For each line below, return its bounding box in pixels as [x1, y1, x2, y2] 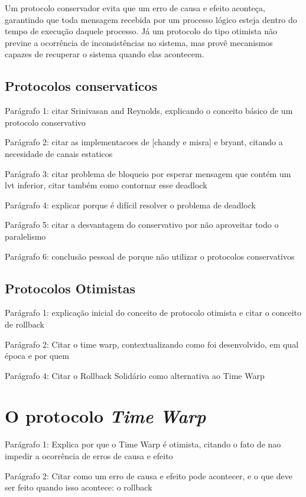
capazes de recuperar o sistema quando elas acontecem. [5, 48, 204, 60]
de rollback [5, 318, 44, 330]
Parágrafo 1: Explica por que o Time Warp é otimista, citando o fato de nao [5, 438, 281, 450]
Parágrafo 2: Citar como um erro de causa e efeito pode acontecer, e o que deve [5, 469, 292, 482]
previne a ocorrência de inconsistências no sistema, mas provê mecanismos [5, 36, 273, 48]
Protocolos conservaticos [5, 77, 158, 95]
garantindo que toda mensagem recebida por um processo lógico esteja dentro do [5, 13, 297, 25]
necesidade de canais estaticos [5, 147, 113, 159]
